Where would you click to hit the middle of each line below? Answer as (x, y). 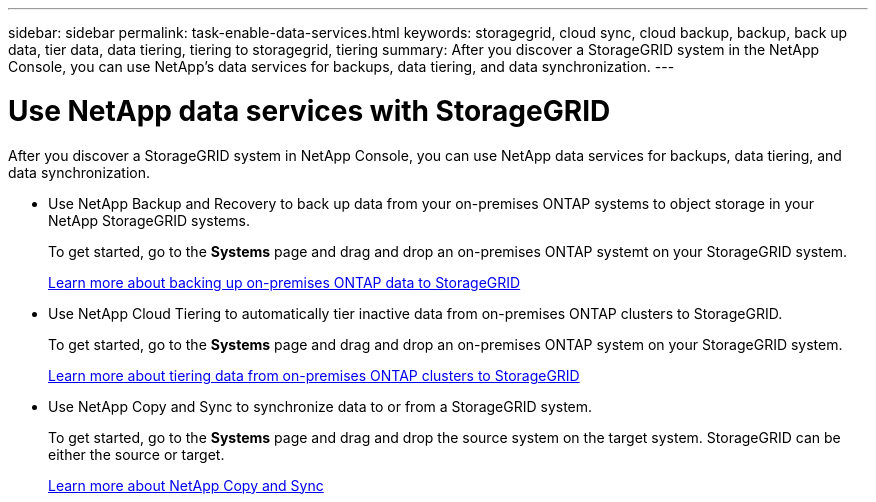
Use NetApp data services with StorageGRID (309, 110)
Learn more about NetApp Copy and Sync (186, 485)
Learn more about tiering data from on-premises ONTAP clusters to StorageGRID (314, 375)
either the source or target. (136, 454)
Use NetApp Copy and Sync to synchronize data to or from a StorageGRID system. (320, 406)
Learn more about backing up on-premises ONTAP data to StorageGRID (284, 282)
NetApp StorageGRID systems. (149, 220)
